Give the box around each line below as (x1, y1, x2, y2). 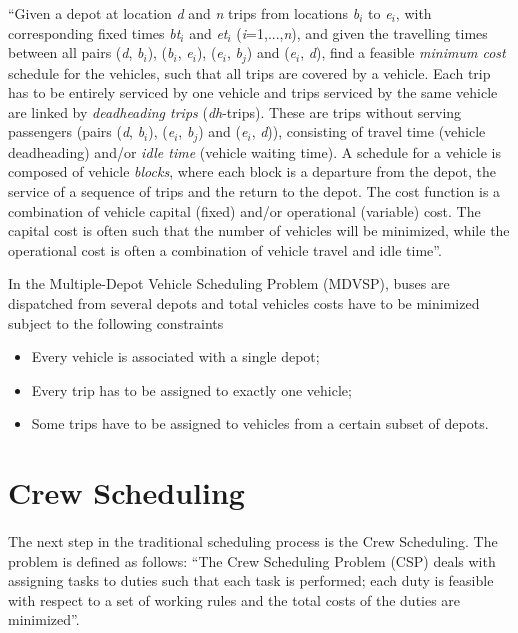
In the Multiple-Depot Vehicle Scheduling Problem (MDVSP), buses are (8, 273, 450, 294)
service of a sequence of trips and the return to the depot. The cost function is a (8, 181, 501, 202)
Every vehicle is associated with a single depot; (31, 346, 320, 367)
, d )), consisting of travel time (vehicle (251, 121, 486, 142)
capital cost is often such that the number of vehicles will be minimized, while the (8, 220, 510, 241)
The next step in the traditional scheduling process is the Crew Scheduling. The (8, 530, 498, 551)
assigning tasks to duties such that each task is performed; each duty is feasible (8, 570, 494, 591)
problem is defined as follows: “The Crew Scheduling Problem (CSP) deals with (8, 550, 496, 571)
